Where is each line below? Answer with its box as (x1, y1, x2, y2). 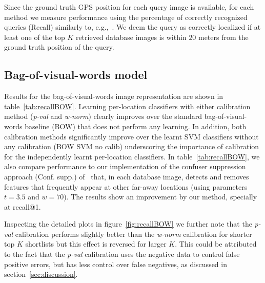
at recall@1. (4, 201, 41, 212)
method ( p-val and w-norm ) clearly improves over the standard (4, 111, 202, 122)
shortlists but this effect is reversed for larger (25, 238, 167, 249)
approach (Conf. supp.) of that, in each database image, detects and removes (4, 171, 249, 181)
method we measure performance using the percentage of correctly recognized (4, 11, 248, 22)
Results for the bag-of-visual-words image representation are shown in (4, 91, 223, 102)
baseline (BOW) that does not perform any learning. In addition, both (25, 120, 247, 131)
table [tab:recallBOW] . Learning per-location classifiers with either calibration (4, 100, 251, 111)
